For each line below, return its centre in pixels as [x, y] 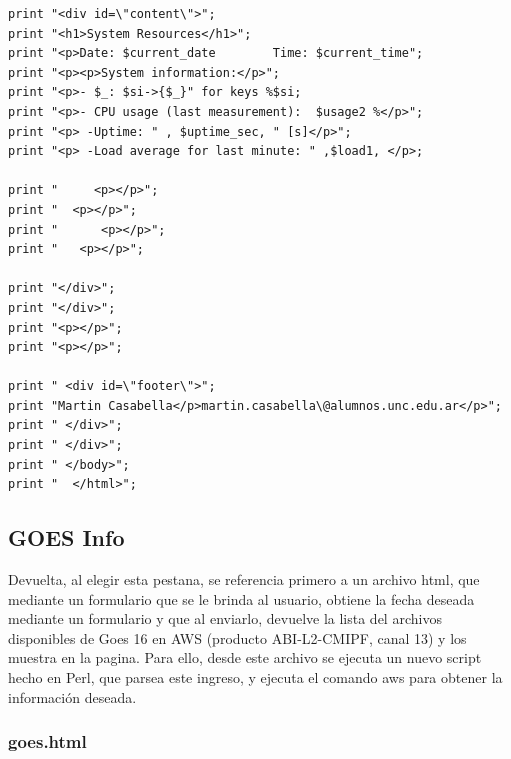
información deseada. [72, 696]
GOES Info [66, 537]
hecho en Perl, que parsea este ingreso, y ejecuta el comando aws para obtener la [255, 677]
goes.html [47, 741]
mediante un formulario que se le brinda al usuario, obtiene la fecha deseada [241, 598]
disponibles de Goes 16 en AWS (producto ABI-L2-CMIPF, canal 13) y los [237, 637]
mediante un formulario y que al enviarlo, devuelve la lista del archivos [225, 618]
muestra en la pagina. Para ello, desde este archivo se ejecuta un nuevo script [245, 657]
